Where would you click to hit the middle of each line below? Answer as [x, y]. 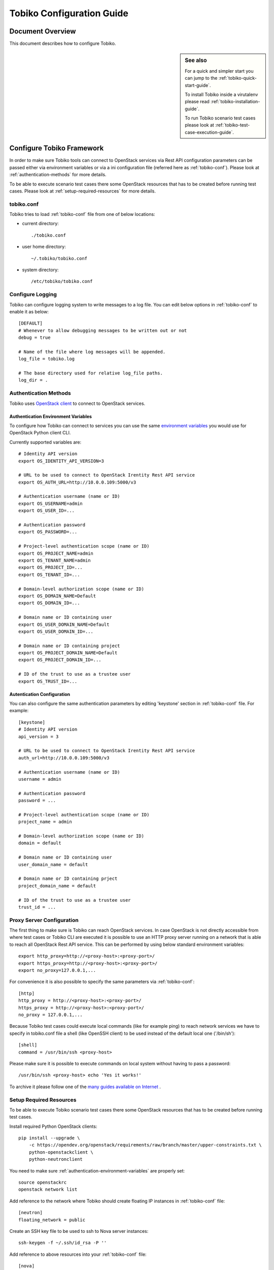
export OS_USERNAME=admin [51, 503]
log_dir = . [33, 380]
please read [197, 102]
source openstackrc [43, 1182]
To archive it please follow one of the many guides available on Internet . [85, 1087]
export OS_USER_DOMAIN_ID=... [56, 631]
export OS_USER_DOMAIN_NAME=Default [64, 624]
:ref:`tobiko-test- [232, 125]
